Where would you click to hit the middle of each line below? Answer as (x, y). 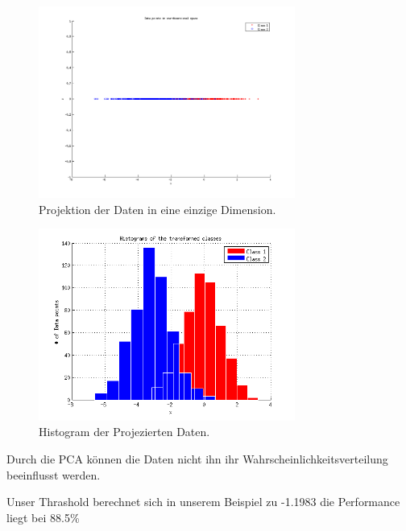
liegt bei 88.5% (43, 517)
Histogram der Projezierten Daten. (124, 432)
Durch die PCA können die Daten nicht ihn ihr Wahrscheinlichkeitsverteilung (197, 459)
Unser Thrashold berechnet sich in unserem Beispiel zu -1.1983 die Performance (203, 502)
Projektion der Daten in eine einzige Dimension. (157, 209)
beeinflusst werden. (54, 474)
